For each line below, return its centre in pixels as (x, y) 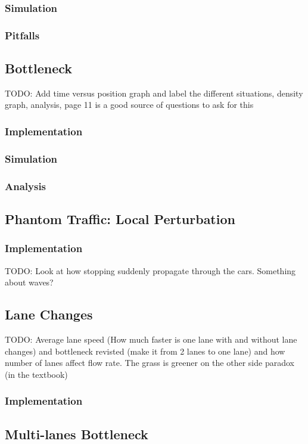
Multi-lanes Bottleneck (77, 434)
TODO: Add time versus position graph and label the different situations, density (154, 93)
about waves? (29, 282)
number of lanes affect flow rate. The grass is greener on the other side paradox (150, 363)
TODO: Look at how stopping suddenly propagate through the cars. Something (150, 270)
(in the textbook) (36, 374)
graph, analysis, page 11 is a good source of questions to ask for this (129, 105)
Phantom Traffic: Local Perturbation (120, 219)
